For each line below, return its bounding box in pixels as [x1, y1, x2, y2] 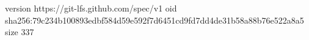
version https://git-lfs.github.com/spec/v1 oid [5, 2, 177, 14]
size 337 [5, 25, 34, 38]
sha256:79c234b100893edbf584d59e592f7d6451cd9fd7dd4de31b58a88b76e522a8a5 [5, 13, 304, 26]
